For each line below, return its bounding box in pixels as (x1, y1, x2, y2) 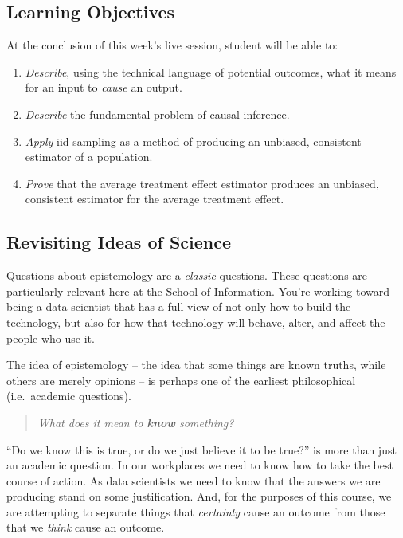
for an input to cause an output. (25, 79, 182, 96)
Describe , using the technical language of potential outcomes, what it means (25, 63, 397, 80)
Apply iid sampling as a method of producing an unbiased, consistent (25, 132, 362, 149)
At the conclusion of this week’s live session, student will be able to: (6, 37, 338, 53)
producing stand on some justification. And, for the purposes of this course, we (6, 488, 392, 505)
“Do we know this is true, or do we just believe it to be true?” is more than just (6, 441, 397, 457)
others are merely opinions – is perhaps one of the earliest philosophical (6, 371, 356, 388)
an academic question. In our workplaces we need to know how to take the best (6, 457, 393, 473)
